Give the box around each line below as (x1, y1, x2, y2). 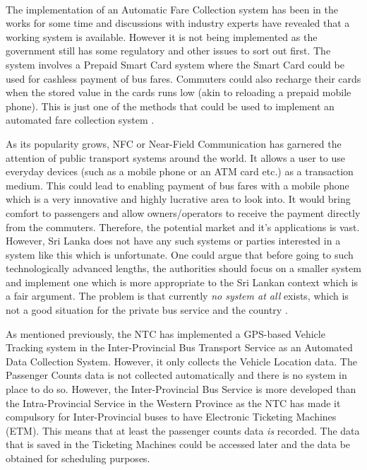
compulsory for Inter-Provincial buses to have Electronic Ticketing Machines (6, 409, 337, 424)
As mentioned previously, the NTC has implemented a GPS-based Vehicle (6, 326, 325, 341)
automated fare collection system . (6, 112, 155, 127)
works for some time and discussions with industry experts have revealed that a (6, 16, 350, 30)
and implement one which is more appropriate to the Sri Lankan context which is (6, 274, 359, 289)
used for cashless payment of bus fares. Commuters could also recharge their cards (6, 71, 361, 86)
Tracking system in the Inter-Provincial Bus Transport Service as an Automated (6, 340, 353, 355)
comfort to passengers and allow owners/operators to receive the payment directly (6, 205, 361, 220)
